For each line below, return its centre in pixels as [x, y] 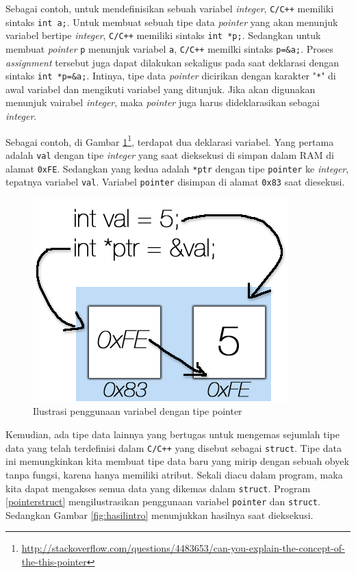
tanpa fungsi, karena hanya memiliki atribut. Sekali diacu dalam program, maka [174, 474]
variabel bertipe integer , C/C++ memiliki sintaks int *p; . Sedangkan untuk [163, 35]
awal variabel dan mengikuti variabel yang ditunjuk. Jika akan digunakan [161, 89]
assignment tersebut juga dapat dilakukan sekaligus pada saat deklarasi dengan [172, 62]
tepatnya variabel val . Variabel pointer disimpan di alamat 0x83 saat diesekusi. [175, 182]
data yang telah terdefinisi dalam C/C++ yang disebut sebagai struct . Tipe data [174, 447]
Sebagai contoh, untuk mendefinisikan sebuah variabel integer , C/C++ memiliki [170, 8]
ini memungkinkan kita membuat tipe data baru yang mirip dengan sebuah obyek [177, 461]
